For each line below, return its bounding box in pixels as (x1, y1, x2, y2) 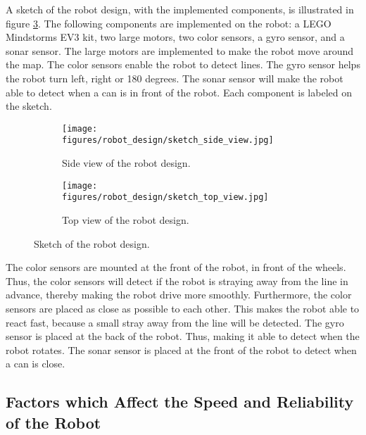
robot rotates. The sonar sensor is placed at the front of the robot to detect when (6, 342, 357, 357)
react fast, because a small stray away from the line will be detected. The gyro (6, 315, 344, 329)
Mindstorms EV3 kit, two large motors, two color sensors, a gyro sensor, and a (6, 30, 345, 44)
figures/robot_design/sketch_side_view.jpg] (62, 135, 274, 146)
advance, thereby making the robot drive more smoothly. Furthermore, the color (6, 287, 352, 302)
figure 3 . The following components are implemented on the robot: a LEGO (6, 15, 332, 30)
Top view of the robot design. (62, 212, 189, 227)
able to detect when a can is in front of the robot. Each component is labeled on (6, 84, 352, 99)
